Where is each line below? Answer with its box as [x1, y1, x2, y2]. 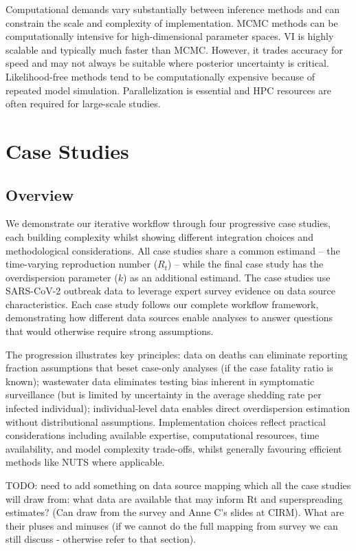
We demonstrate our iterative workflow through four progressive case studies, [5, 216, 331, 230]
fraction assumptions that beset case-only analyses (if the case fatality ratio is [5, 360, 333, 375]
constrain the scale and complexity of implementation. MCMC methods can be [5, 15, 338, 30]
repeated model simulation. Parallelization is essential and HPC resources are [5, 83, 331, 97]
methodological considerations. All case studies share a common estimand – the [5, 243, 340, 257]
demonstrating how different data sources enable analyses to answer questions [5, 310, 333, 325]
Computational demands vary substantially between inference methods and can [5, 2, 340, 16]
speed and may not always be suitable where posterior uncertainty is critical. [5, 56, 329, 70]
